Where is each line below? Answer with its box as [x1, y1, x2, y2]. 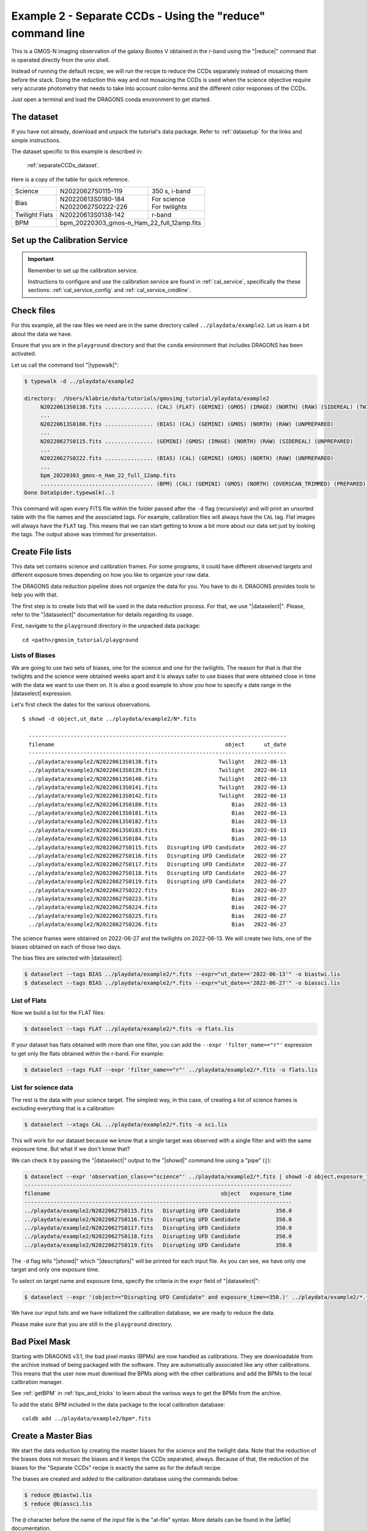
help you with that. [11, 591, 58, 598]
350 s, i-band [152, 187, 191, 195]
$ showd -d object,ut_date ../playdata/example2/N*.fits [22, 715, 197, 722]
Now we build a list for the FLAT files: [11, 1009, 105, 1017]
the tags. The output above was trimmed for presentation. [11, 530, 157, 538]
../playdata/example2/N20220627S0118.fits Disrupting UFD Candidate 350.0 [24, 1233, 292, 1240]
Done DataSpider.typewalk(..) [24, 489, 115, 496]
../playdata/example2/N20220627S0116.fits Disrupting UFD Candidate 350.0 [24, 1216, 292, 1223]
